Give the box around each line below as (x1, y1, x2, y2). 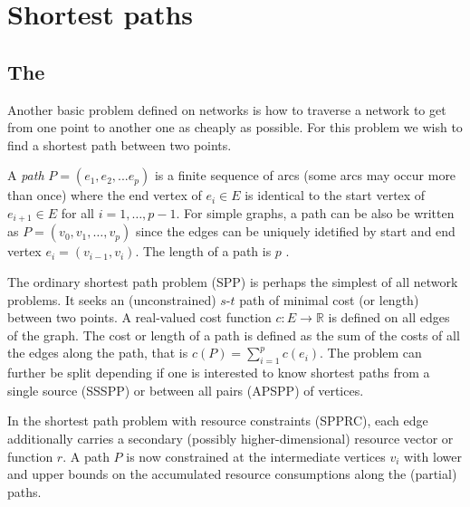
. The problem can (320, 343, 422, 362)
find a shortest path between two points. (7, 135, 232, 154)
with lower (404, 446, 462, 465)
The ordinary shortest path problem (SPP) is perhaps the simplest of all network (7, 273, 458, 291)
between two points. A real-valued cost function (7, 308, 272, 327)
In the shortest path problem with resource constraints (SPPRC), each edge (7, 411, 428, 430)
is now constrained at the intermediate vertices (126, 446, 386, 465)
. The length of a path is (135, 242, 272, 261)
